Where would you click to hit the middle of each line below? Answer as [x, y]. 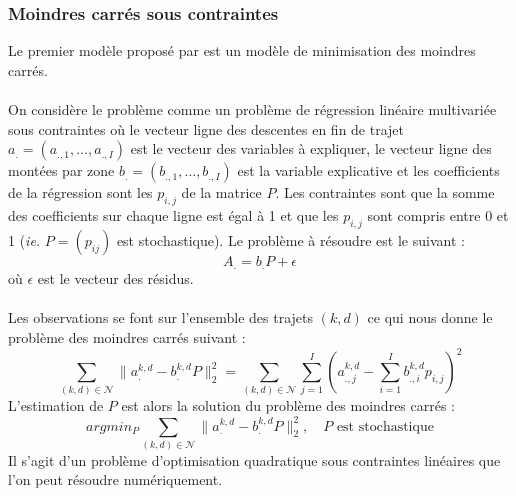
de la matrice [221, 192]
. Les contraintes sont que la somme [385, 192]
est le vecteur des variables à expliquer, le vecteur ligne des [311, 148]
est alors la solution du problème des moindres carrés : [288, 405]
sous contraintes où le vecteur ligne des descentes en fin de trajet [206, 128]
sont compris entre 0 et [438, 214]
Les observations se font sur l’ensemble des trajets [160, 317]
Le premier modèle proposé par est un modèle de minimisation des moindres [242, 50]
